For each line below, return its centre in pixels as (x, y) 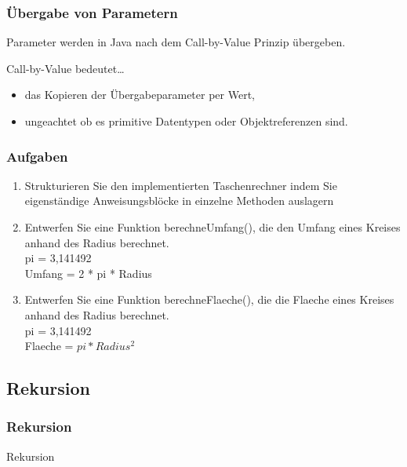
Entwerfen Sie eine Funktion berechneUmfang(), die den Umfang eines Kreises (213, 227)
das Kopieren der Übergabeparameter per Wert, (140, 95)
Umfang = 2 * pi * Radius (88, 273)
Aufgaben (37, 156)
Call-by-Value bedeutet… (65, 68)
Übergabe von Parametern (92, 12)
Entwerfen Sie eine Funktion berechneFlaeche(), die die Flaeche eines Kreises (209, 299)
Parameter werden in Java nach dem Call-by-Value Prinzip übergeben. (176, 42)
